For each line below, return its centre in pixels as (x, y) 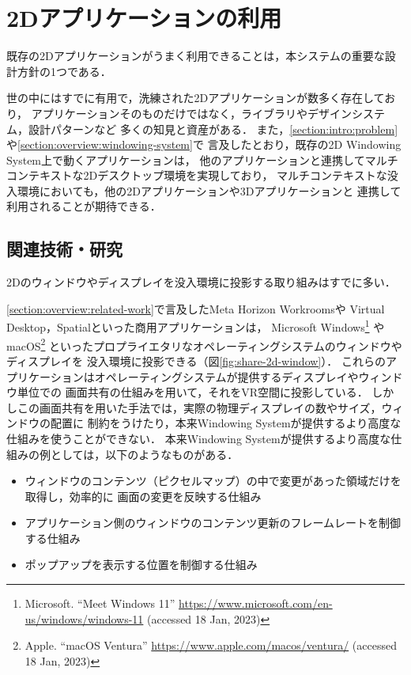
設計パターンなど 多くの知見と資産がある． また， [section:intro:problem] (213, 129)
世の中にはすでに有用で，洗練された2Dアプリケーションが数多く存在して (196, 98)
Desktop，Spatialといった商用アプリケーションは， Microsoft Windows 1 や (196, 326)
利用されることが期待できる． (84, 206)
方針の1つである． (64, 71)
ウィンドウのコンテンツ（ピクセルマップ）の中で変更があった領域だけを (213, 481)
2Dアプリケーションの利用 (144, 18)
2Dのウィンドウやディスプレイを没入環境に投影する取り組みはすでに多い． (201, 282)
